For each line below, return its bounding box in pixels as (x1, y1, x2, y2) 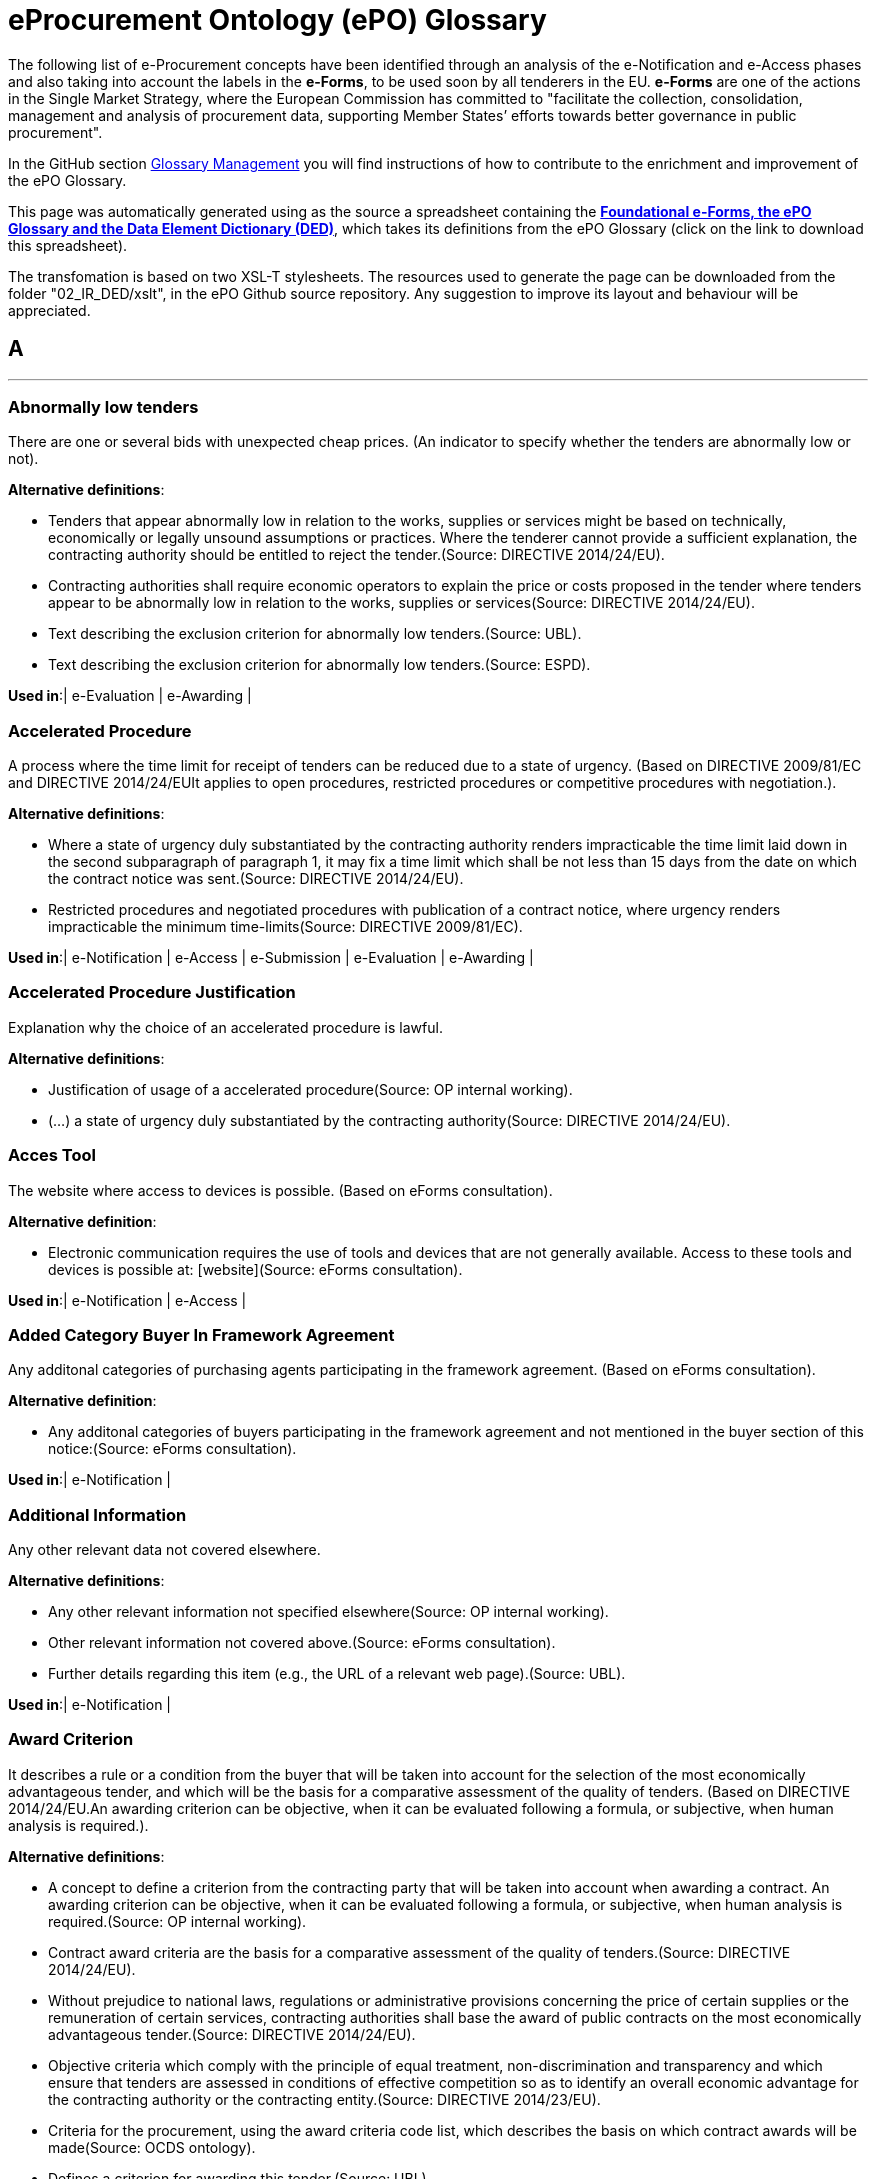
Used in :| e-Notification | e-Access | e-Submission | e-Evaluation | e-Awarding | (8, 949, 534, 967)
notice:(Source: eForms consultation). (48, 1440, 297, 1458)
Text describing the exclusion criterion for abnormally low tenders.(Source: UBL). (48, 625, 582, 643)
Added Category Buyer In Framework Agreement (8, 1324, 395, 1345)
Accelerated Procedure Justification (8, 982, 296, 1003)
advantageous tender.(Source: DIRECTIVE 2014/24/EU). (48, 2025, 416, 2043)
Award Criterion (8, 1729, 134, 1750)
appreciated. (8, 301, 91, 319)
